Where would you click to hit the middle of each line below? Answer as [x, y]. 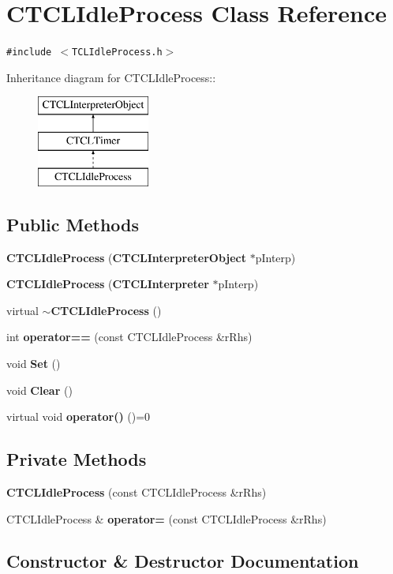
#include [29, 53]
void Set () [34, 363]
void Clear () [39, 390]
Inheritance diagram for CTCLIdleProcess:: [111, 77]
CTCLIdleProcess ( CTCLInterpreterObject [127, 257]
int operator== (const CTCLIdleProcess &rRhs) [129, 337]
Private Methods [77, 459]
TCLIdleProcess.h [117, 53]
